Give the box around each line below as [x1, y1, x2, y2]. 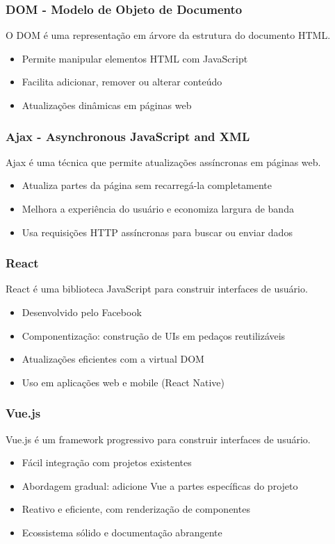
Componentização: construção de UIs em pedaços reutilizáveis [22, 328, 286, 343]
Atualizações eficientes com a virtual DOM [22, 352, 204, 366]
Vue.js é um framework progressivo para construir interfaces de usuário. [6, 431, 311, 446]
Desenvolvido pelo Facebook [22, 305, 142, 319]
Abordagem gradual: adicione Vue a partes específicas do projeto [22, 478, 298, 493]
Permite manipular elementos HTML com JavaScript [22, 51, 248, 65]
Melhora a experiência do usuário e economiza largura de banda [22, 201, 294, 215]
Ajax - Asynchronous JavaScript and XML [6, 127, 250, 145]
